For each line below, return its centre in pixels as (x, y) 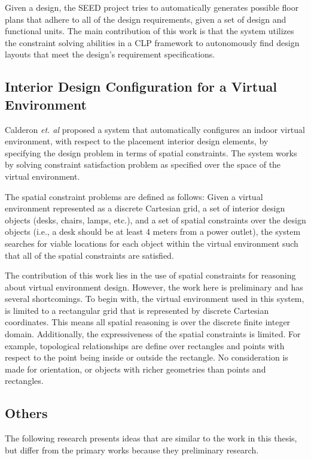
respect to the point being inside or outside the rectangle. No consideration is (147, 357)
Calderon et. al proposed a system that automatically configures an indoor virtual (155, 129)
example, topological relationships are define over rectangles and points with (145, 345)
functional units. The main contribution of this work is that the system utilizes (150, 31)
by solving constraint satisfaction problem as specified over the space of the (143, 164)
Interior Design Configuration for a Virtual (141, 87)
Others (26, 413)
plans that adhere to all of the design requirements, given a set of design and (146, 19)
